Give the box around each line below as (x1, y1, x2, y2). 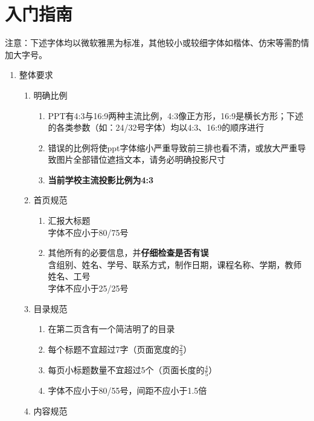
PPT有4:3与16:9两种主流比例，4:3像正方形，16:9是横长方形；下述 (48, 109, 304, 122)
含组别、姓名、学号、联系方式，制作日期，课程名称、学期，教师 (48, 258, 302, 270)
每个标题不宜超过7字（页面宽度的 (48, 342, 179, 355)
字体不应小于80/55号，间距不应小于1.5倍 (48, 383, 207, 396)
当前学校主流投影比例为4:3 (48, 173, 153, 186)
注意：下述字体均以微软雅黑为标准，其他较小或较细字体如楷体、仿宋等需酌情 (5, 36, 309, 49)
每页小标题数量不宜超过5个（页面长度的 (48, 363, 205, 376)
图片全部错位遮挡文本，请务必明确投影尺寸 (56, 153, 226, 166)
